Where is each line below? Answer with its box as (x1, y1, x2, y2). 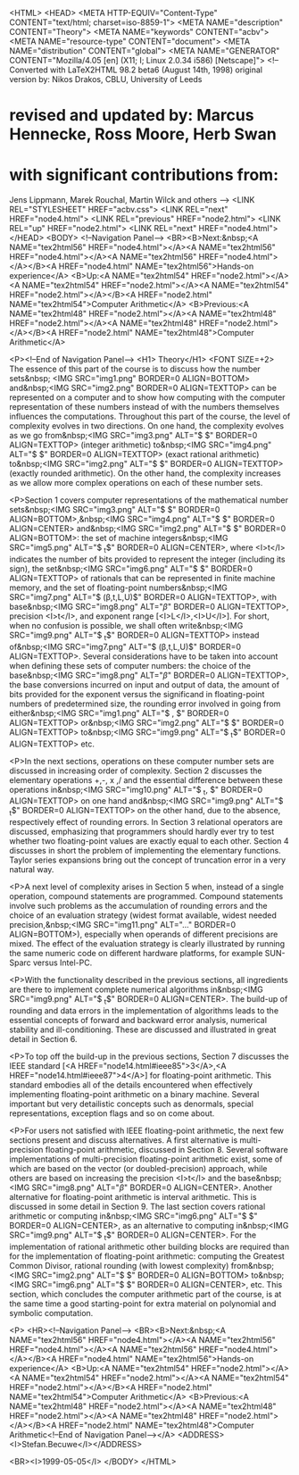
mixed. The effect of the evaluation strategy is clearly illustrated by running (9, 938, 286, 949)
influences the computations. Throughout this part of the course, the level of (9, 411, 291, 422)
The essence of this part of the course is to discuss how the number (9, 363, 261, 374)
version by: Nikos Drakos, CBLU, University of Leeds (9, 74, 203, 84)
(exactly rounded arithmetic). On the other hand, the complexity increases (9, 468, 281, 479)
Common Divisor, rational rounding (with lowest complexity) (9, 1260, 229, 1271)
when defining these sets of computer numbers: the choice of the (9, 660, 252, 671)
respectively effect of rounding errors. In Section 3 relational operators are (9, 817, 283, 828)
